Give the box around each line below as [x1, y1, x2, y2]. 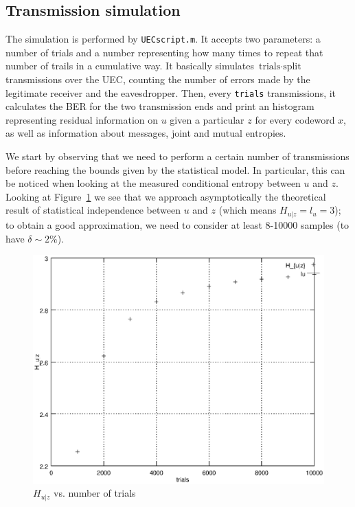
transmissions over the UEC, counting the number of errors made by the [5, 72, 310, 87]
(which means [218, 203, 277, 217]
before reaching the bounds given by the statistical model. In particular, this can [5, 162, 345, 177]
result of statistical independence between [5, 203, 181, 217]
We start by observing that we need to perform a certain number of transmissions [5, 149, 350, 164]
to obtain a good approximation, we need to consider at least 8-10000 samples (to [5, 217, 350, 232]
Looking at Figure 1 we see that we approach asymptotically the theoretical [5, 189, 326, 203]
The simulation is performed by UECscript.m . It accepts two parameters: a [5, 32, 321, 46]
